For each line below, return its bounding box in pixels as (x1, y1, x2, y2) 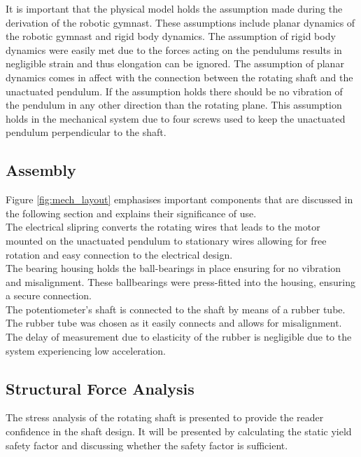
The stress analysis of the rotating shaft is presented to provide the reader (6, 410, 324, 425)
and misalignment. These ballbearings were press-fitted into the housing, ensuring (6, 274, 356, 289)
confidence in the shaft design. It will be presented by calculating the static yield (6, 424, 352, 439)
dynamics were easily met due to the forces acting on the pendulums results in (6, 42, 342, 57)
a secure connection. (6, 288, 92, 303)
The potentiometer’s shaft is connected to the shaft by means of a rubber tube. (6, 301, 346, 316)
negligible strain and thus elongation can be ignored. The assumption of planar (6, 56, 344, 71)
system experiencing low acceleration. (6, 343, 166, 357)
